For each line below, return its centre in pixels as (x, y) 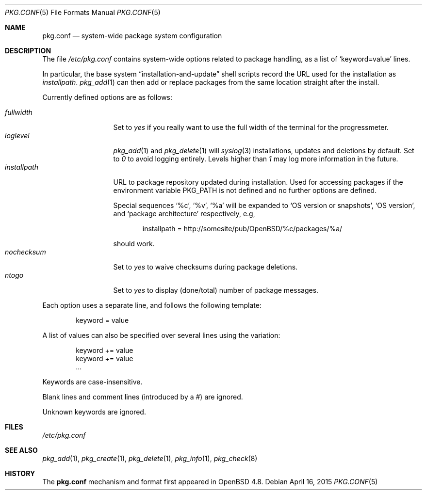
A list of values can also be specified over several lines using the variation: (161, 335)
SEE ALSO (21, 450)
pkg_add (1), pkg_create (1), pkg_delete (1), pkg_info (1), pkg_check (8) (150, 458)
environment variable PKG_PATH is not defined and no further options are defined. (245, 190)
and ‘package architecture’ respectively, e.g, (184, 214)
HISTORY (20, 473)
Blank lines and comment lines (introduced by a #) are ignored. (143, 397)
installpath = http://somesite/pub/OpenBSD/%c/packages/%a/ (242, 229)
